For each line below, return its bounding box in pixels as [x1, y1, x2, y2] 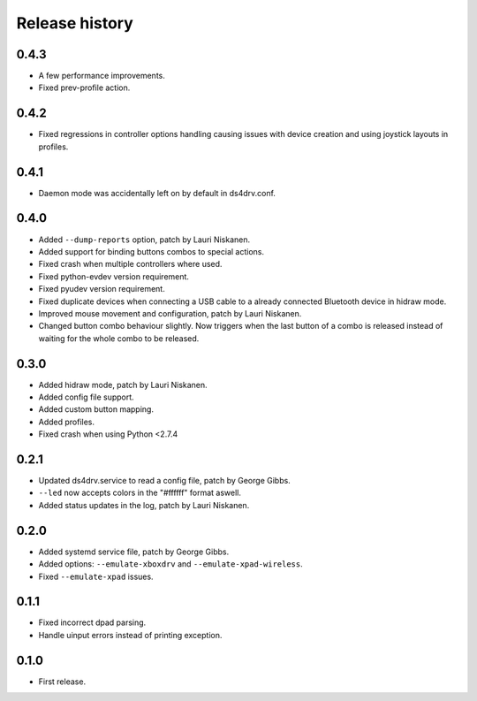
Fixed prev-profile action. [38, 82, 131, 93]
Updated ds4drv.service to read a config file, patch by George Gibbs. [38, 476, 291, 486]
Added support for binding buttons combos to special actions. [38, 246, 265, 256]
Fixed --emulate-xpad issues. [38, 571, 154, 582]
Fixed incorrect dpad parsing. [38, 617, 147, 628]
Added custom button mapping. [38, 404, 155, 415]
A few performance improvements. [38, 71, 165, 81]
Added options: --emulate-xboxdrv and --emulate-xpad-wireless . [38, 559, 304, 569]
